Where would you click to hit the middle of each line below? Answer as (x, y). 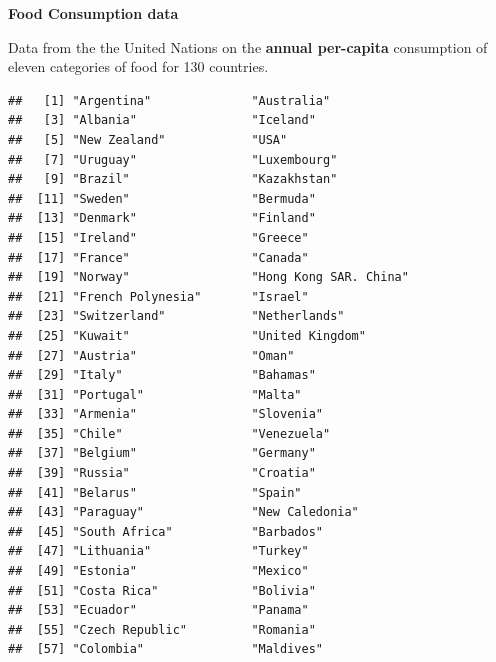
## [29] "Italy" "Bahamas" (162, 375)
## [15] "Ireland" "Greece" (158, 237)
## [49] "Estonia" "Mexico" (158, 571)
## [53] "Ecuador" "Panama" (158, 610)
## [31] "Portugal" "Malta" (155, 394)
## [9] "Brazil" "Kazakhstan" (173, 179)
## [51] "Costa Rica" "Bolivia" (162, 590)
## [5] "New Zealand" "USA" (148, 139)
